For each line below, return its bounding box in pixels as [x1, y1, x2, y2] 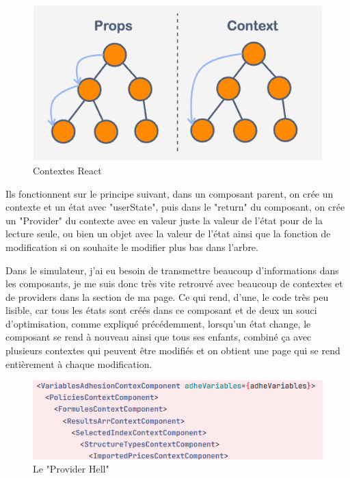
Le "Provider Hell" [33, 462, 109, 476]
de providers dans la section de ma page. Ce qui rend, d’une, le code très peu [5, 289, 329, 304]
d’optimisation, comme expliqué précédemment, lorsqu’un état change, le [5, 316, 311, 330]
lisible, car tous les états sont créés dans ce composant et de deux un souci [5, 303, 317, 317]
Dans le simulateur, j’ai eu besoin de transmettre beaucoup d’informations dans [5, 263, 339, 277]
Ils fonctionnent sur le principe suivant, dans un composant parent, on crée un [5, 186, 334, 200]
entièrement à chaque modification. [5, 356, 152, 371]
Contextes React [33, 163, 102, 177]
